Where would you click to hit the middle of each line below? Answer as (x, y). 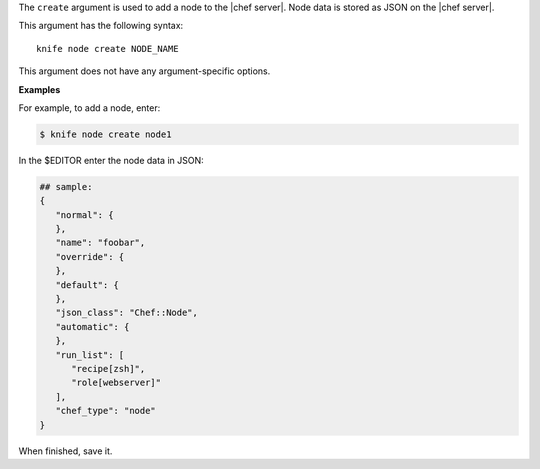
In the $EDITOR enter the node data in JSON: (111, 160)
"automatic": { (92, 326)
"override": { (90, 256)
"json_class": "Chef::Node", (127, 313)
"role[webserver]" (116, 383)
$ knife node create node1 (105, 134)
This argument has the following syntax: (101, 26)
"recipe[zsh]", (108, 368)
